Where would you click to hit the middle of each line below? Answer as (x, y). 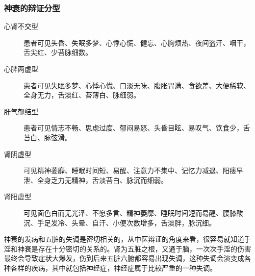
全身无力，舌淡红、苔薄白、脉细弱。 (82, 95)
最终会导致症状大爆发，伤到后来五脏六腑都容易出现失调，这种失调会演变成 (124, 258)
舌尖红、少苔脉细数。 (58, 52)
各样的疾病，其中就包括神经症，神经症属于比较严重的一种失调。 (114, 267)
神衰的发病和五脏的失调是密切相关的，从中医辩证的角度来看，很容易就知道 (124, 239)
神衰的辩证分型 (32, 8)
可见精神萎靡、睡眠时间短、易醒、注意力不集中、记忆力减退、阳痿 (130, 170)
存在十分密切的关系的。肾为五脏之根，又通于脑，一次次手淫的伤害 (144, 248)
